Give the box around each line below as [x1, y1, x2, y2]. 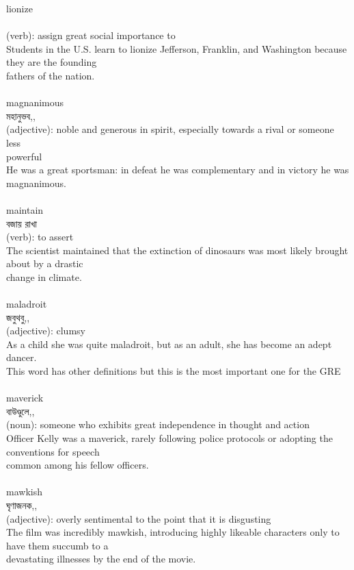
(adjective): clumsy [6, 323, 85, 338]
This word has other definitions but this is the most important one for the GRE [6, 364, 341, 378]
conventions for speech [6, 444, 100, 458]
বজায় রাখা [6, 216, 37, 230]
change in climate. [6, 269, 82, 284]
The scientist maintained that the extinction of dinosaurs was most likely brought [6, 243, 349, 257]
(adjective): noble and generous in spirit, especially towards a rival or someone [6, 122, 334, 136]
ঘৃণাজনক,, [6, 497, 38, 512]
